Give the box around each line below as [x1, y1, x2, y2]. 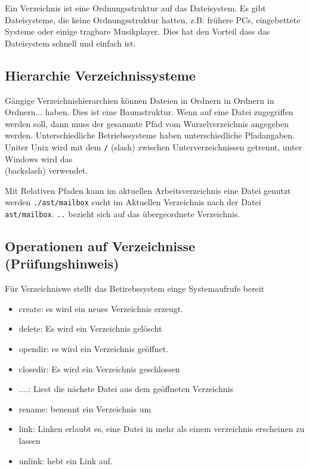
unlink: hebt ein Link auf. [18, 454, 113, 467]
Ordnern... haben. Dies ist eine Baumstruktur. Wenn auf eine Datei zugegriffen [5, 106, 293, 118]
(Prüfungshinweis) [5, 254, 119, 273]
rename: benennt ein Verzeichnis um [18, 402, 152, 415]
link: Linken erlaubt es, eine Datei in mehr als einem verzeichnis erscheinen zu [18, 422, 305, 435]
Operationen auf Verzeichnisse [5, 237, 196, 255]
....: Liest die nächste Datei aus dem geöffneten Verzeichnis [18, 382, 234, 395]
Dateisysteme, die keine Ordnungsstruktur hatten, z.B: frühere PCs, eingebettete [5, 13, 301, 26]
